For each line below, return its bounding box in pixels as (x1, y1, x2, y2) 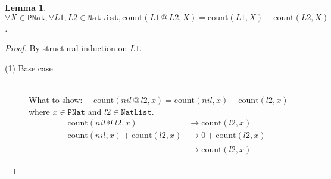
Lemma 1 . (5, 1, 46, 13)
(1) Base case (5, 61, 53, 74)
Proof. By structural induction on (5, 42, 127, 54)
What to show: (29, 93, 83, 105)
